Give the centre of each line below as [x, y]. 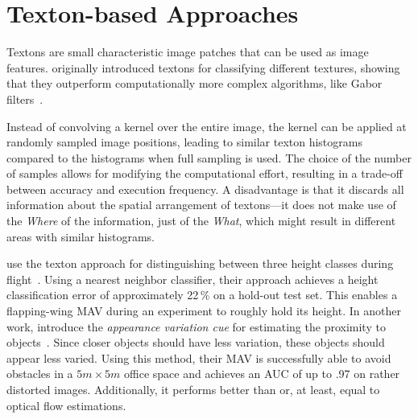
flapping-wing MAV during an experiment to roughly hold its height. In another [204, 311]
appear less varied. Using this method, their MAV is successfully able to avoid [199, 357]
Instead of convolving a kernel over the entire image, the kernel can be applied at [207, 126]
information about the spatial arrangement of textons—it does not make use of [201, 205]
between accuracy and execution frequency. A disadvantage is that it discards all [205, 189]
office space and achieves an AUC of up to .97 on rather [262, 374]
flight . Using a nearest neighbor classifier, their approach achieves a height [192, 279]
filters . [25, 99]
